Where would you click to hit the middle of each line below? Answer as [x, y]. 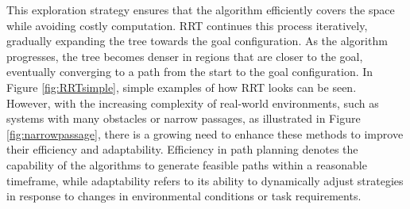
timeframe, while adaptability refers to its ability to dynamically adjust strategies [205, 180]
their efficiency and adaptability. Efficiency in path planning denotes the [182, 149]
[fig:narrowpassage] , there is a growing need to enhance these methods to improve [205, 133]
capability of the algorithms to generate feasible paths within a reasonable [187, 164]
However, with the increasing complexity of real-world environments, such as [193, 103]
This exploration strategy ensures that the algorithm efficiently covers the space [201, 9]
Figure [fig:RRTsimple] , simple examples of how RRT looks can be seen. [182, 87]
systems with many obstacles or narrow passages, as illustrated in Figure [184, 118]
